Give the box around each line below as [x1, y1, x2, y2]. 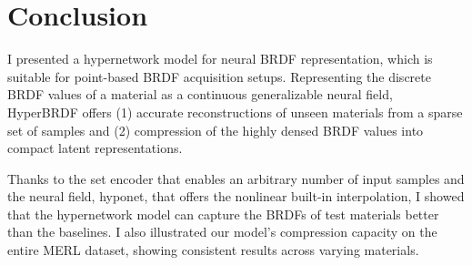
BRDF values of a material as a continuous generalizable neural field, [7, 85, 393, 104]
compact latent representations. [7, 138, 183, 158]
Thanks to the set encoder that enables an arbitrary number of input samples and [7, 168, 465, 188]
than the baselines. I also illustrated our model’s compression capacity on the [7, 222, 437, 241]
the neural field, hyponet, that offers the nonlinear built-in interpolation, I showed [7, 187, 465, 206]
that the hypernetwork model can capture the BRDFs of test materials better [7, 204, 439, 223]
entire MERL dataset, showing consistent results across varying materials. [7, 240, 419, 260]
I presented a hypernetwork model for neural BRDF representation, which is [7, 49, 433, 68]
